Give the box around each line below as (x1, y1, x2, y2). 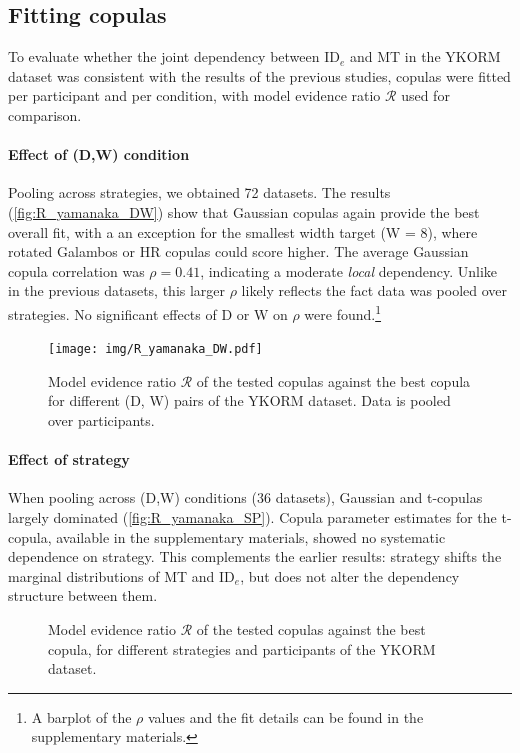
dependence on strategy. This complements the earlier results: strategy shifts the (8, 546, 502, 567)
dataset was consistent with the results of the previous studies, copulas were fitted (8, 65, 511, 86)
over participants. (48, 410, 155, 431)
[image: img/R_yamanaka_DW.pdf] (48, 342, 263, 357)
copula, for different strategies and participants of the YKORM (48, 638, 436, 659)
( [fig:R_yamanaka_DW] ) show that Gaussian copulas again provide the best (8, 201, 480, 222)
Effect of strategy (8, 449, 130, 470)
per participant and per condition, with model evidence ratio (8, 85, 381, 106)
